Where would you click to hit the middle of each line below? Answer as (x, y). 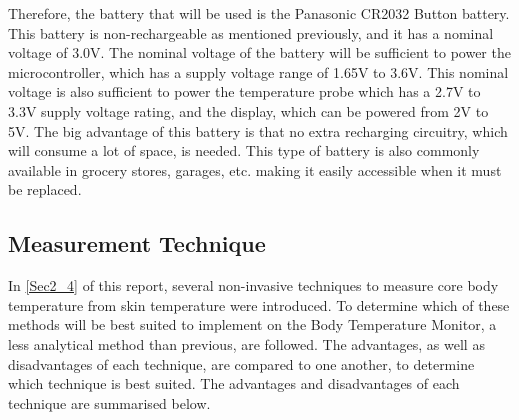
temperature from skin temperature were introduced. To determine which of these (259, 304)
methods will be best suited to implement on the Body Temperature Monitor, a (252, 324)
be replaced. (45, 189)
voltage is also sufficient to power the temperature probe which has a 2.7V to (244, 91)
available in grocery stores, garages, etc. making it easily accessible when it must (255, 169)
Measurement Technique (137, 243)
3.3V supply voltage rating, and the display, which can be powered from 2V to (248, 110)
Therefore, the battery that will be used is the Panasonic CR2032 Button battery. (259, 13)
